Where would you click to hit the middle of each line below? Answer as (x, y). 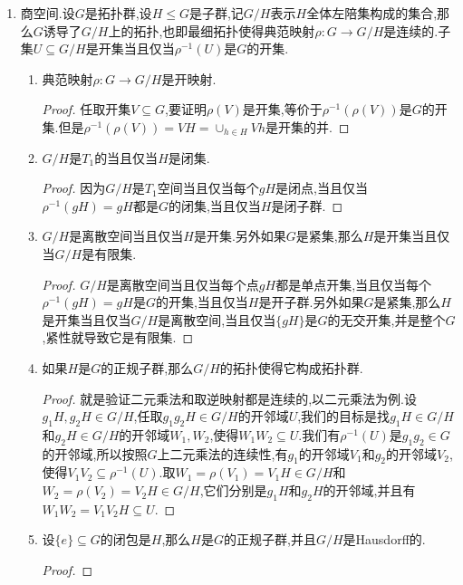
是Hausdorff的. (384, 539)
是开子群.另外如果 (311, 302)
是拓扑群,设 (118, 13)
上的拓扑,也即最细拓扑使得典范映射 (212, 30)
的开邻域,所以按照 (95, 453)
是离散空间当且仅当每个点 (183, 284)
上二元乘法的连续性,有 (222, 453)
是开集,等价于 (282, 109)
